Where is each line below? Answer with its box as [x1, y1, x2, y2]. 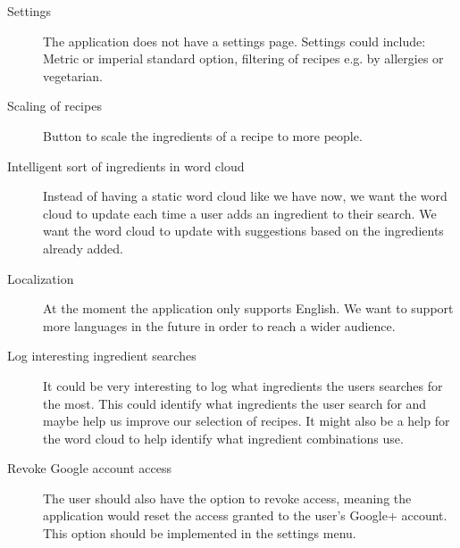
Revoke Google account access [7, 459, 171, 477]
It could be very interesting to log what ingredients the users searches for [43, 376, 443, 394]
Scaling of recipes [7, 96, 102, 115]
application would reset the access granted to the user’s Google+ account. [43, 506, 447, 525]
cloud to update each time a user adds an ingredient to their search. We [43, 203, 437, 222]
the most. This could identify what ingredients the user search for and [43, 394, 427, 412]
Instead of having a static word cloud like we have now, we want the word [43, 187, 447, 205]
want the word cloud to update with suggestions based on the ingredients [43, 221, 444, 240]
